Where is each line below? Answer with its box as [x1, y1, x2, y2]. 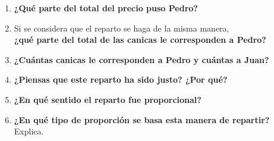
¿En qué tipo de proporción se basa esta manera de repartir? [14, 113, 270, 126]
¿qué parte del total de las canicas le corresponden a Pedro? [14, 33, 266, 46]
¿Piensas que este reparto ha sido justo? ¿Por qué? [14, 73, 228, 86]
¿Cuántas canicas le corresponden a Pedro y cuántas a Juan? [14, 53, 269, 65]
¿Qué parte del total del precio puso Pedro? [14, 2, 198, 14]
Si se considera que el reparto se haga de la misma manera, [14, 21, 229, 34]
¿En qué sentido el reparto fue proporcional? [14, 93, 201, 105]
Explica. [14, 125, 44, 137]
